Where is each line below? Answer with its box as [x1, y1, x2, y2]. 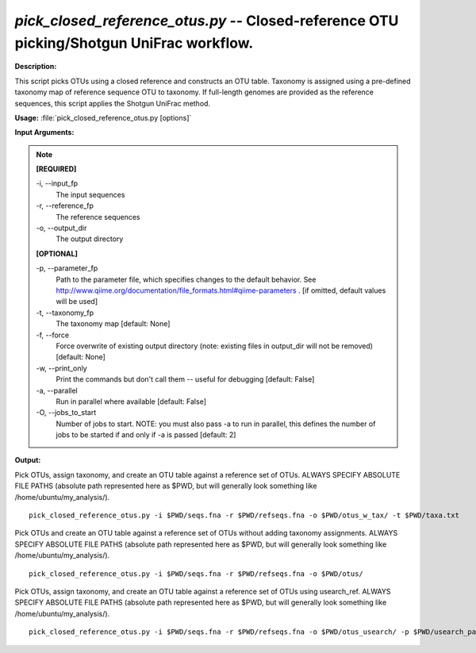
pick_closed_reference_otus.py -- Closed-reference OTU [14, 12, 399, 29]
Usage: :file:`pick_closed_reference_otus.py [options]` [14, 113, 192, 122]
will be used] [56, 297, 98, 306]
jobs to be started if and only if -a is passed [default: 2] [56, 430, 236, 440]
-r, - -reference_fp [36, 201, 94, 210]
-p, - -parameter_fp [36, 263, 98, 273]
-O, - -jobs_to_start [36, 408, 97, 417]
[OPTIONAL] [36, 248, 79, 258]
